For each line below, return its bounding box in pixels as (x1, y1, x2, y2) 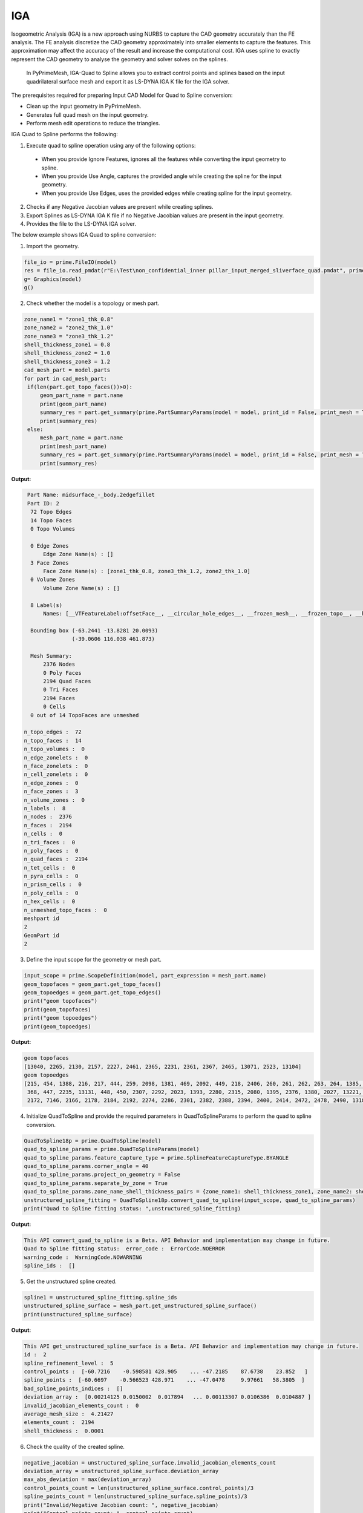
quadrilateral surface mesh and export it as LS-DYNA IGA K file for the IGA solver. (26, 77, 230, 85)
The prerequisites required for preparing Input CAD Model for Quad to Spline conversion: (11, 91, 233, 99)
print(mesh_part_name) (39, 442, 107, 450)
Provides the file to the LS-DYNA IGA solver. (26, 220, 136, 227)
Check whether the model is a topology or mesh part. (26, 300, 160, 307)
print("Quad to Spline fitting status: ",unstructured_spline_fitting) (24, 1205, 241, 1212)
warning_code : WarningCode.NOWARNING (24, 1253, 142, 1261)
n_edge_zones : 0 (24, 779, 79, 786)
